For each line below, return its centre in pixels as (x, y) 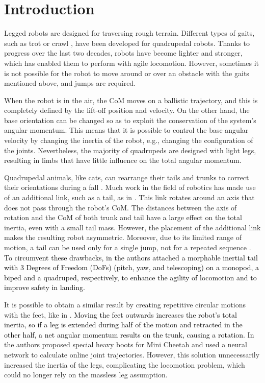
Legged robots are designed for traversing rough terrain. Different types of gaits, (129, 33)
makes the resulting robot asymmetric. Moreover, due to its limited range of (123, 237)
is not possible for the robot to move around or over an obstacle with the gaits (127, 73)
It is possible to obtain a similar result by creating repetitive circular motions (125, 304)
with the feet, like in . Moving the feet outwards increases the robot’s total (121, 314)
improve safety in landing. (45, 287)
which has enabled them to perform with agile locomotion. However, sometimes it (132, 63)
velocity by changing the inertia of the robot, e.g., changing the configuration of (129, 140)
